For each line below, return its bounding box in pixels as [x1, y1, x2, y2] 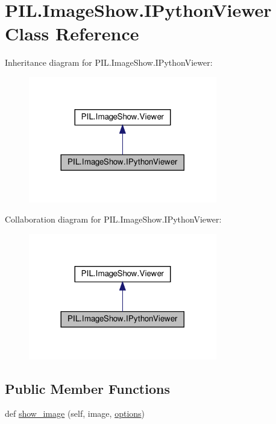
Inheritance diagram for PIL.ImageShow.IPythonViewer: [5, 56, 213, 69]
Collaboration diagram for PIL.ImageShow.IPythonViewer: [5, 213, 222, 226]
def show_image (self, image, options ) [5, 407, 145, 420]
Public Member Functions [5, 379, 170, 397]
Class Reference [5, 21, 139, 46]
